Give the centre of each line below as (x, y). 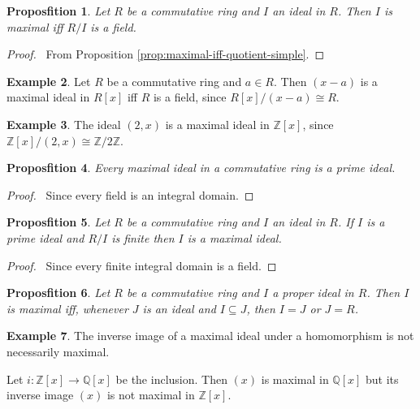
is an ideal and (179, 308)
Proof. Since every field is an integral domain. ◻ (130, 194)
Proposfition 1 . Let (58, 11)
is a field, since (190, 97)
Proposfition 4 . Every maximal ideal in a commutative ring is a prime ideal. (201, 168)
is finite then (143, 237)
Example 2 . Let (49, 81)
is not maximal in (151, 395)
